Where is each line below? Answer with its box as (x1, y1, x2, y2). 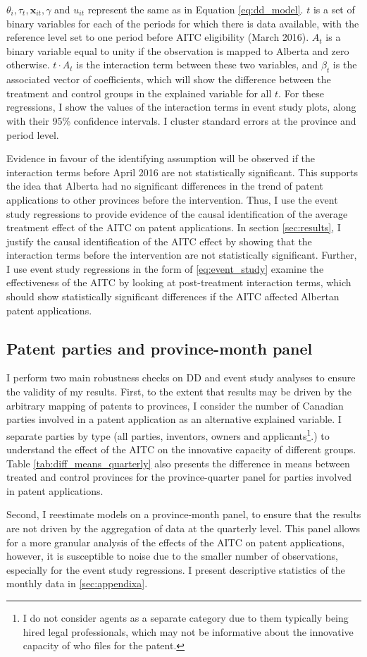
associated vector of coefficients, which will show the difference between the (6, 72, 331, 87)
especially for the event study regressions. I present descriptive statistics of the (6, 562, 345, 577)
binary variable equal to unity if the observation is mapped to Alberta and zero (6, 43, 349, 58)
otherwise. (6, 57, 50, 72)
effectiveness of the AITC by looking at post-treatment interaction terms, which (6, 275, 352, 290)
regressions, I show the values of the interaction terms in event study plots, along (6, 99, 356, 114)
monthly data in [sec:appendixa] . (6, 576, 148, 591)
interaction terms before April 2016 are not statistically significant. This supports (6, 164, 358, 179)
